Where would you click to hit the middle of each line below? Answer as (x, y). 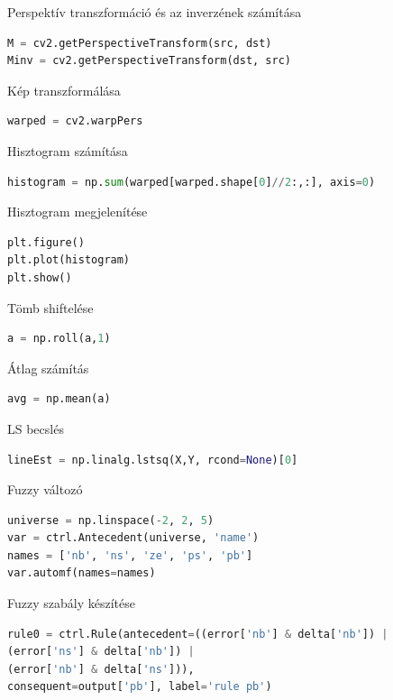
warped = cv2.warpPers (75, 121)
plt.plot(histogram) (69, 260)
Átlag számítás (48, 368)
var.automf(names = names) (82, 573)
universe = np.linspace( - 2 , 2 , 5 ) (111, 520)
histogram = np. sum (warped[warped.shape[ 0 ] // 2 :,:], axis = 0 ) (192, 182)
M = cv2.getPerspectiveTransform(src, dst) (140, 43)
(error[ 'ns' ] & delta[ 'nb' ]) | (101, 652)
